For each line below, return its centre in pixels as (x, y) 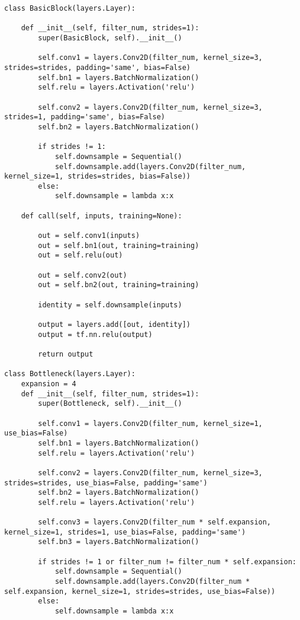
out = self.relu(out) (80, 255)
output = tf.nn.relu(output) (95, 334)
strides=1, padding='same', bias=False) (85, 117)
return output (66, 354)
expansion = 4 (49, 384)
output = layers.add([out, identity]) (114, 325)
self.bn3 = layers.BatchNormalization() (119, 542)
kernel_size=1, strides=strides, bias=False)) (97, 177)
